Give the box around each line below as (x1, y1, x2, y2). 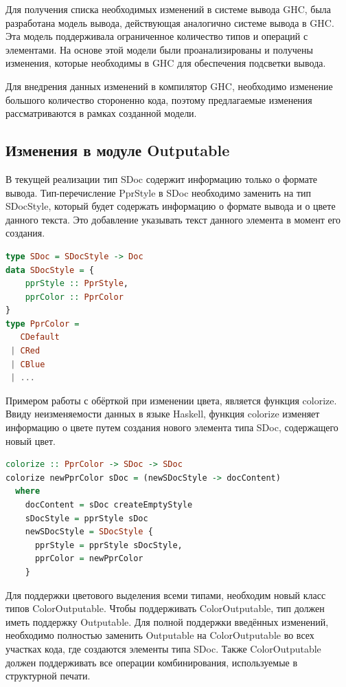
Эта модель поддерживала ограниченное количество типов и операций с (5, 29, 308, 43)
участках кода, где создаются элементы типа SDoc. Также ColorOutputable (5, 641, 321, 655)
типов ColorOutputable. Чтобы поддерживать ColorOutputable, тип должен (5, 601, 325, 615)
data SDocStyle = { (5, 265, 94, 275)
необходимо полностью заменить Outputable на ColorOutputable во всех (5, 628, 314, 642)
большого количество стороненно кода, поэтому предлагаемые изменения (5, 92, 312, 107)
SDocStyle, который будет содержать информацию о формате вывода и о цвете (5, 199, 336, 213)
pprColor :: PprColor (25, 292, 124, 302)
